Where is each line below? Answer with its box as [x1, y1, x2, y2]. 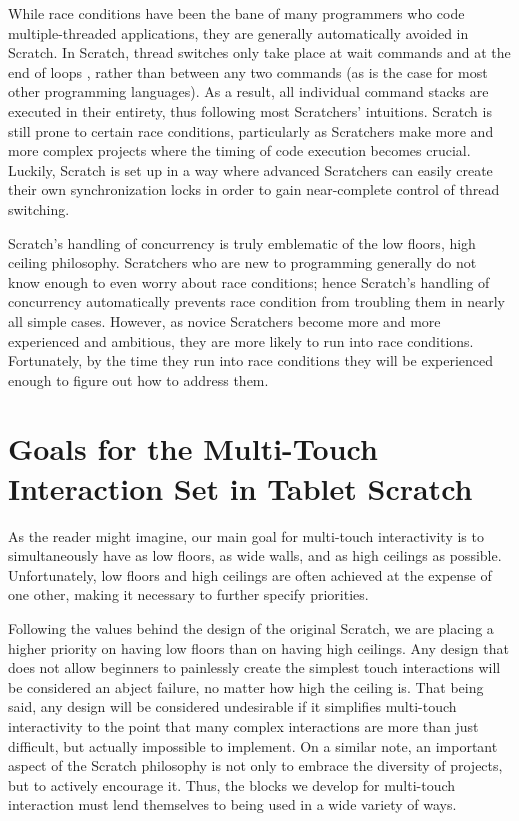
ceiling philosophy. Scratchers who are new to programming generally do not [8, 252, 477, 273]
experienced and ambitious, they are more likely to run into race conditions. [8, 330, 474, 351]
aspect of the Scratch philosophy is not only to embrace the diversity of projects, [8, 755, 503, 776]
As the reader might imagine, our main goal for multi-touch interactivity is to [8, 525, 484, 546]
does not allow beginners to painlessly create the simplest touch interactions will [8, 657, 501, 678]
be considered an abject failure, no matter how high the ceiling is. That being [8, 676, 484, 697]
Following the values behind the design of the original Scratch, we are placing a [8, 617, 494, 638]
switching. [8, 198, 70, 219]
